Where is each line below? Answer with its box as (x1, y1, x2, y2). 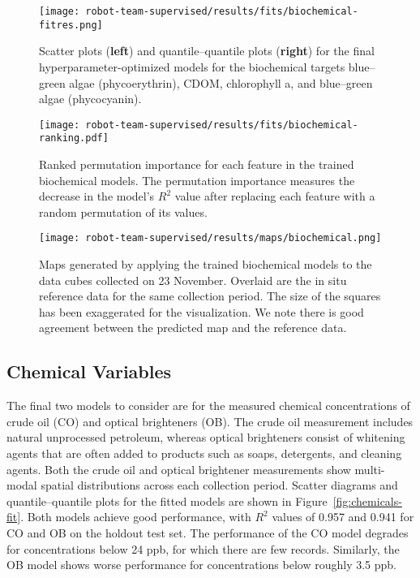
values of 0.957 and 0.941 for (272, 508, 414, 525)
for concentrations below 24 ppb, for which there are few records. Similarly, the (6, 540, 400, 557)
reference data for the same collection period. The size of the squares (39, 287, 381, 304)
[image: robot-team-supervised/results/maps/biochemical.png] (39, 232, 382, 244)
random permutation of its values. (39, 203, 208, 220)
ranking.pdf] (39, 132, 109, 144)
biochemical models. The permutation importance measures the (39, 171, 355, 188)
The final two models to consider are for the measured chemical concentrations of (6, 397, 410, 414)
